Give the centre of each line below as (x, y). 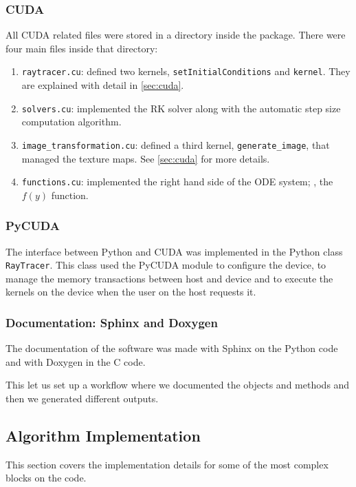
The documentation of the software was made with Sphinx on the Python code (172, 348)
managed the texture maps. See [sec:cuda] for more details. (146, 158)
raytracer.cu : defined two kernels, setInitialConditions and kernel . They (186, 71)
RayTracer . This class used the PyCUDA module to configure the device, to (166, 265)
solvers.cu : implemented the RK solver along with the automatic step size (181, 108)
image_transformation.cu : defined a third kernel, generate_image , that (176, 144)
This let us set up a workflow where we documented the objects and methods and (178, 385)
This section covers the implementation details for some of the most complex (167, 464)
